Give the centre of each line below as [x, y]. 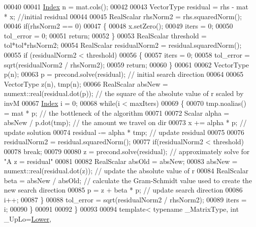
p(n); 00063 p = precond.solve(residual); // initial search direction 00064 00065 [124, 74]
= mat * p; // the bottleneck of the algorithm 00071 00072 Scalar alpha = [117, 113]
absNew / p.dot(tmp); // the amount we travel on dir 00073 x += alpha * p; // [125, 122]
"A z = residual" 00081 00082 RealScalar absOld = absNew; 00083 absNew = [121, 161]
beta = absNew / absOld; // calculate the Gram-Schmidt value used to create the [128, 180]
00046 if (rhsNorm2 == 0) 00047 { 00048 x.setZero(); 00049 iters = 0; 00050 [119, 26]
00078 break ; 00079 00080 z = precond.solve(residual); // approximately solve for [127, 151]
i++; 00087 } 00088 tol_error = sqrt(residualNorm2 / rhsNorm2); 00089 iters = [125, 199]
